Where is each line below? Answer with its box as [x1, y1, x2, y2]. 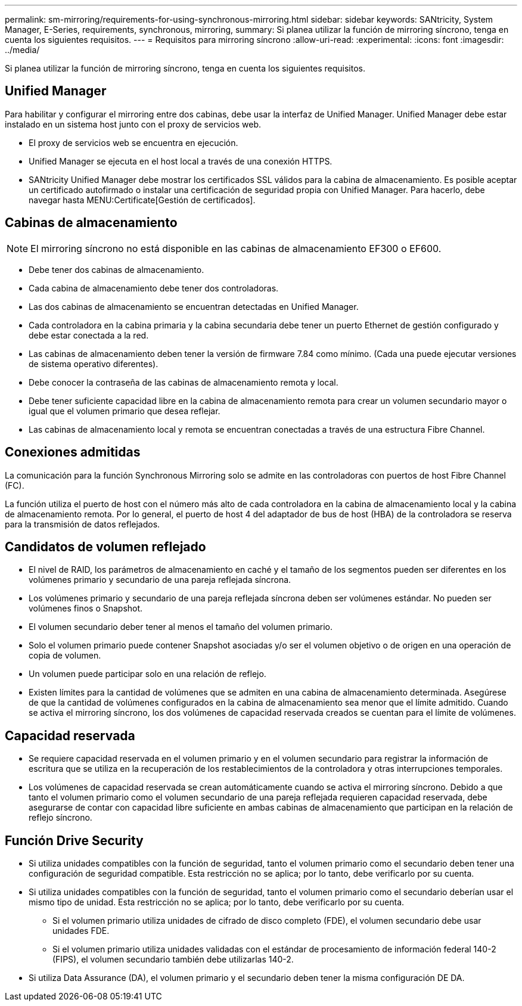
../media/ [5, 45, 40, 55]
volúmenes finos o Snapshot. [29, 603, 143, 614]
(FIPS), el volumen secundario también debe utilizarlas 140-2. [52, 954, 294, 965]
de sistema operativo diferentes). [29, 358, 159, 369]
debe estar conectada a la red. [29, 330, 149, 340]
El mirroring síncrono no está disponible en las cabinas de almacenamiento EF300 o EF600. [30, 242, 442, 254]
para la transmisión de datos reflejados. [5, 518, 160, 529]
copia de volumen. [29, 650, 101, 661]
